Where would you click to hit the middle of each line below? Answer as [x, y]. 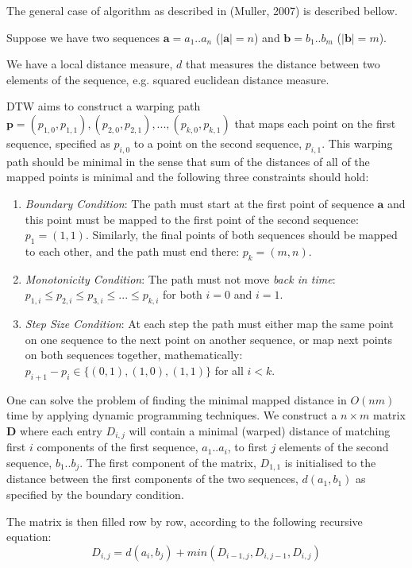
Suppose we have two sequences [83, 37]
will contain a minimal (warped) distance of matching [260, 430]
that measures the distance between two [283, 64]
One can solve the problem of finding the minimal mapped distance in [177, 399]
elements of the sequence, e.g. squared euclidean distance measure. [168, 79]
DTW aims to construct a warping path [104, 106]
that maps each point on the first [315, 123]
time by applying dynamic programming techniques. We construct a [172, 415]
